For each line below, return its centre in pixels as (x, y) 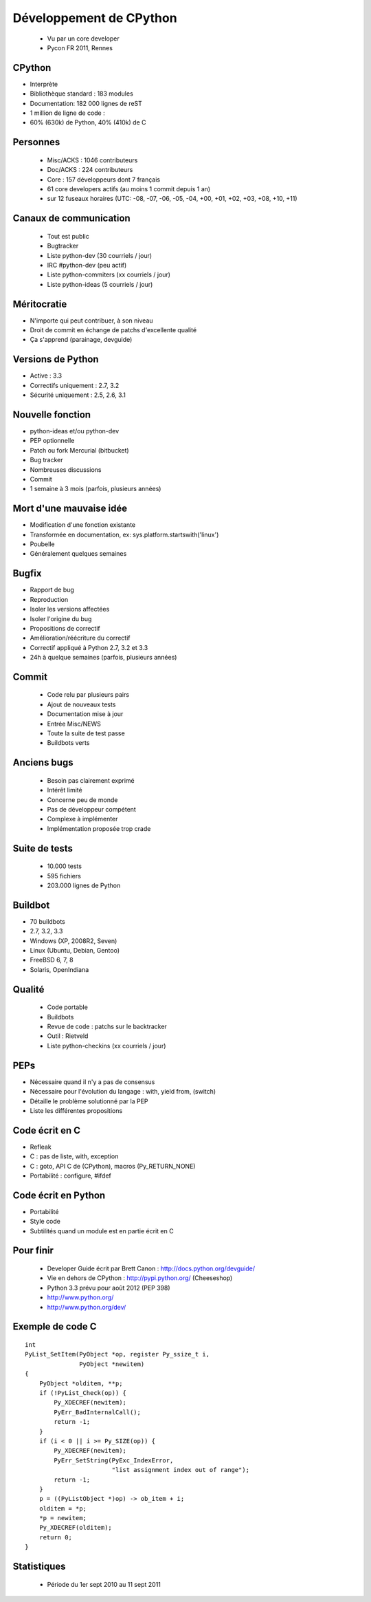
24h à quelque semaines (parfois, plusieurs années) (103, 658)
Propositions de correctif (65, 628)
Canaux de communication (71, 218)
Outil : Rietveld (68, 1036)
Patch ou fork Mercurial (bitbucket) (80, 450)
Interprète (44, 84)
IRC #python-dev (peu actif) (87, 265)
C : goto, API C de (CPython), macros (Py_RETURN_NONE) (113, 1166)
